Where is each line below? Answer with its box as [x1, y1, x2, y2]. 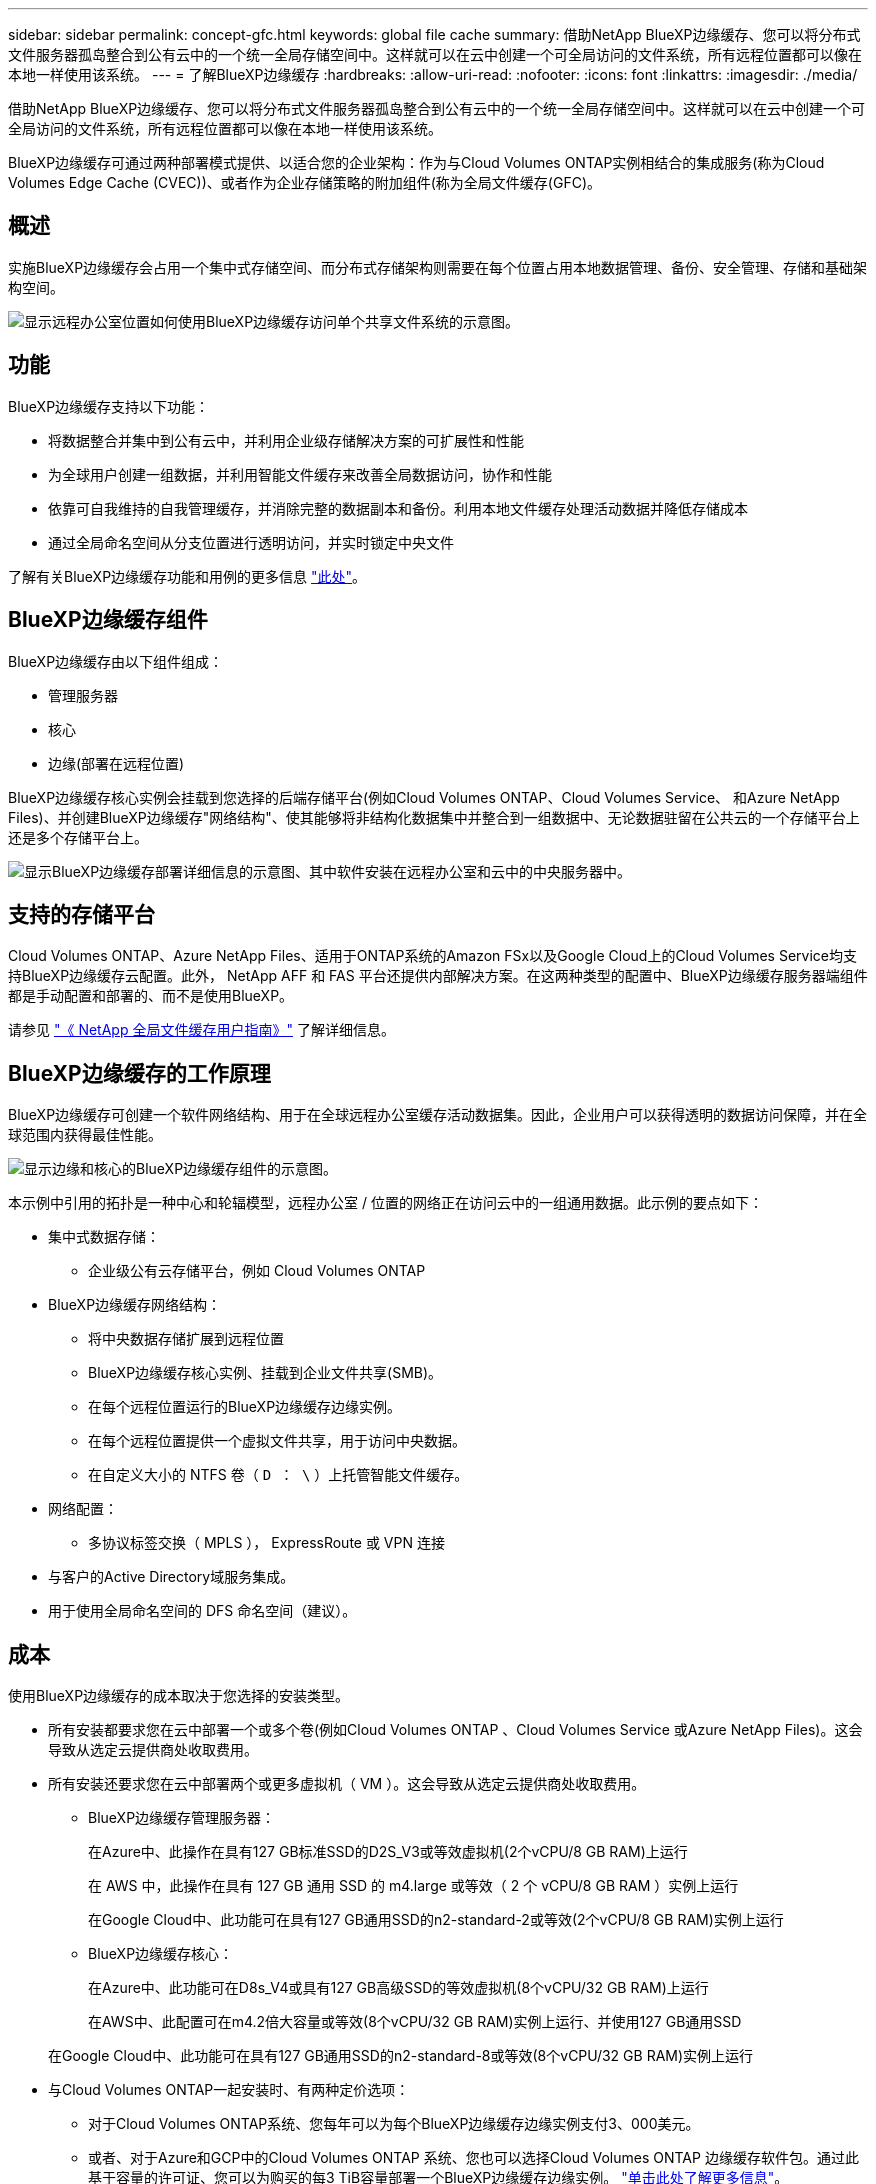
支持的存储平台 [8, 901, 155, 927]
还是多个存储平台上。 [8, 828, 148, 846]
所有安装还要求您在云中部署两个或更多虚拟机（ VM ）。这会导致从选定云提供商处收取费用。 [48, 1775, 646, 1793]
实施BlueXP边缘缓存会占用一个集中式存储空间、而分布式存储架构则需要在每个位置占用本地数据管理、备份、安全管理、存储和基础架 [8, 258, 868, 276]
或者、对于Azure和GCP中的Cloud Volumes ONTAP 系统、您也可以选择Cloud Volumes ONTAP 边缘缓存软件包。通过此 [88, 2149, 859, 2167]
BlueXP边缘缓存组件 [8, 607, 208, 633]
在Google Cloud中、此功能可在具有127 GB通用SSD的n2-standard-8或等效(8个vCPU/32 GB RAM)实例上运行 [48, 2047, 754, 2065]
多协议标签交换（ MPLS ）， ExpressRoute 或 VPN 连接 [88, 1534, 445, 1552]
